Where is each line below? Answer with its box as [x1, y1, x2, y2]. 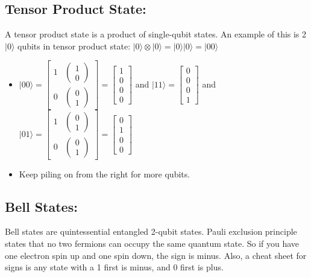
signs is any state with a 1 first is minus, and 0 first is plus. [5, 261, 224, 273]
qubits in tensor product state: [17, 39, 131, 52]
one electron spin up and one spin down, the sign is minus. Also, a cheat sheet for [5, 249, 307, 261]
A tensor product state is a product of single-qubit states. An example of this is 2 [5, 28, 307, 40]
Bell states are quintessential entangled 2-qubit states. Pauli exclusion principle [5, 225, 297, 238]
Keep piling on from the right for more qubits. [19, 167, 190, 180]
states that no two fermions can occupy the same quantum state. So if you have [5, 237, 300, 249]
